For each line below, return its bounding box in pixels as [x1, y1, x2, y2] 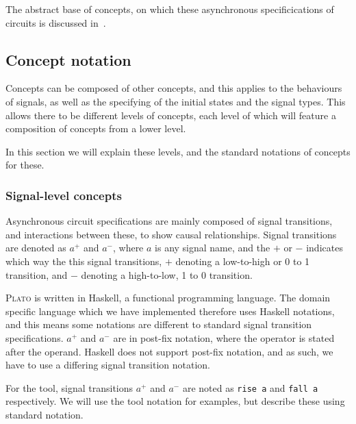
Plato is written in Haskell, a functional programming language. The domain [5, 290, 331, 305]
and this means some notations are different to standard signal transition [5, 317, 312, 332]
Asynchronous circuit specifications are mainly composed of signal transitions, [5, 214, 333, 228]
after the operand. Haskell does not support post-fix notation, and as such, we [5, 344, 333, 358]
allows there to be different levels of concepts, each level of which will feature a [5, 108, 336, 122]
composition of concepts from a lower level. [5, 121, 186, 136]
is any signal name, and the [155, 240, 270, 255]
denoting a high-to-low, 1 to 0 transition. [81, 267, 253, 282]
